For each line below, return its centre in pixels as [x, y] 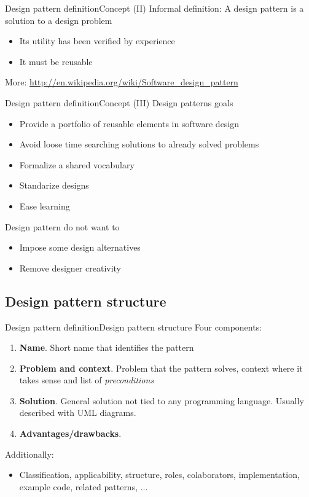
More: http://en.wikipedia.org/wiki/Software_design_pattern [122, 82]
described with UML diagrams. [78, 413]
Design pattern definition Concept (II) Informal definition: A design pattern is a [154, 8]
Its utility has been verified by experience [97, 41]
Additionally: [29, 454]
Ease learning [45, 205]
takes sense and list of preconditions [87, 380]
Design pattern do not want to [62, 226]
